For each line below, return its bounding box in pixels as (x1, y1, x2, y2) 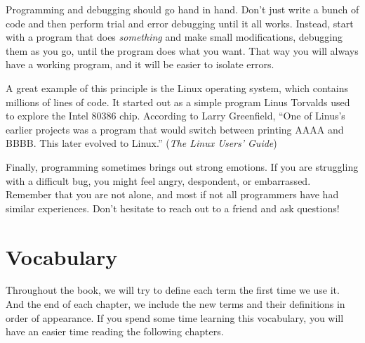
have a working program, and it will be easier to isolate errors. (6, 57, 274, 72)
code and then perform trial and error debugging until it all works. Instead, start (6, 15, 354, 30)
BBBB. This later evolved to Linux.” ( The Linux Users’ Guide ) (6, 136, 277, 150)
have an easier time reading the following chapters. (6, 324, 224, 339)
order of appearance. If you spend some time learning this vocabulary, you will (6, 310, 344, 325)
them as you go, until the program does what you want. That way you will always (6, 43, 359, 58)
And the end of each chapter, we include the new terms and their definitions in (6, 297, 345, 311)
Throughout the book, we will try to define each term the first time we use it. (6, 283, 340, 297)
